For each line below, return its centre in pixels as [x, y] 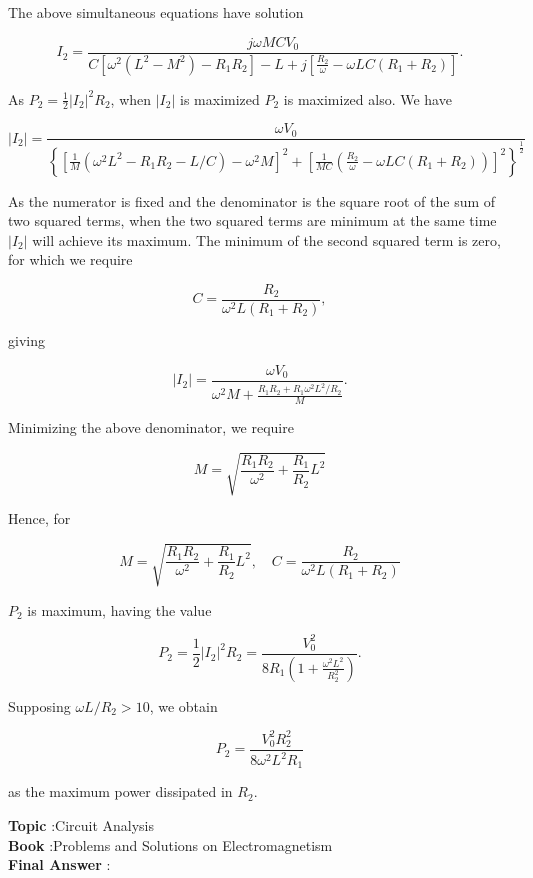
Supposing [39, 705]
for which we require [70, 259]
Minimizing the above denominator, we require [151, 427]
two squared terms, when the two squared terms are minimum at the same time [252, 220]
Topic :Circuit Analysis [81, 825]
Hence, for [39, 518]
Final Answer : [59, 864]
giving [26, 340]
